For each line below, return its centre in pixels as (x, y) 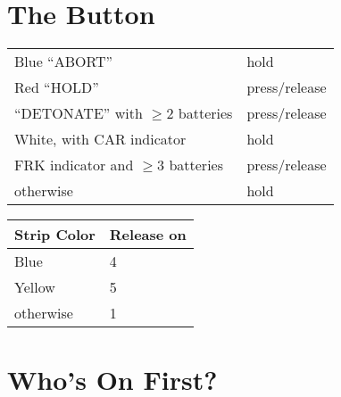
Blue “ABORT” (63, 62)
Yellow (35, 287)
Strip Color (55, 235)
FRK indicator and (74, 165)
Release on (148, 235)
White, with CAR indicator (100, 139)
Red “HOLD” (57, 87)
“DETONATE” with (79, 113)
